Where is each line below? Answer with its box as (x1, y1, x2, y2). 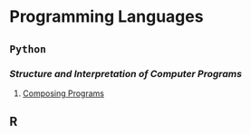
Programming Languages (9, 6, 204, 27)
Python (9, 43, 47, 55)
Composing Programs (22, 88, 104, 99)
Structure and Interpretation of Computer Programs (9, 67, 243, 80)
